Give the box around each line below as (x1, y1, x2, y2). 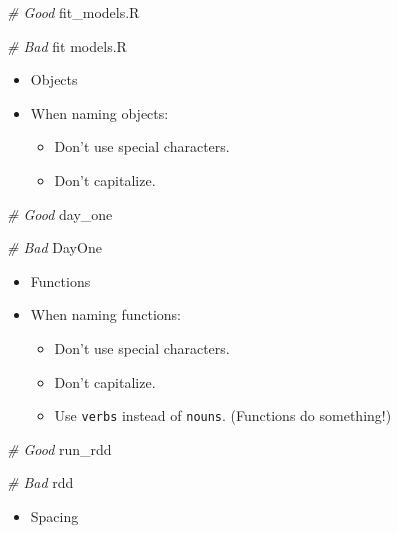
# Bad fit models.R (7, 35, 127, 56)
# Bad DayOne (7, 237, 102, 258)
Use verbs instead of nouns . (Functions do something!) (54, 405, 392, 426)
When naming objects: (30, 102, 169, 123)
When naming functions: (30, 304, 182, 325)
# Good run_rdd (7, 438, 112, 459)
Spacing (30, 505, 79, 526)
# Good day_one (7, 203, 113, 224)
